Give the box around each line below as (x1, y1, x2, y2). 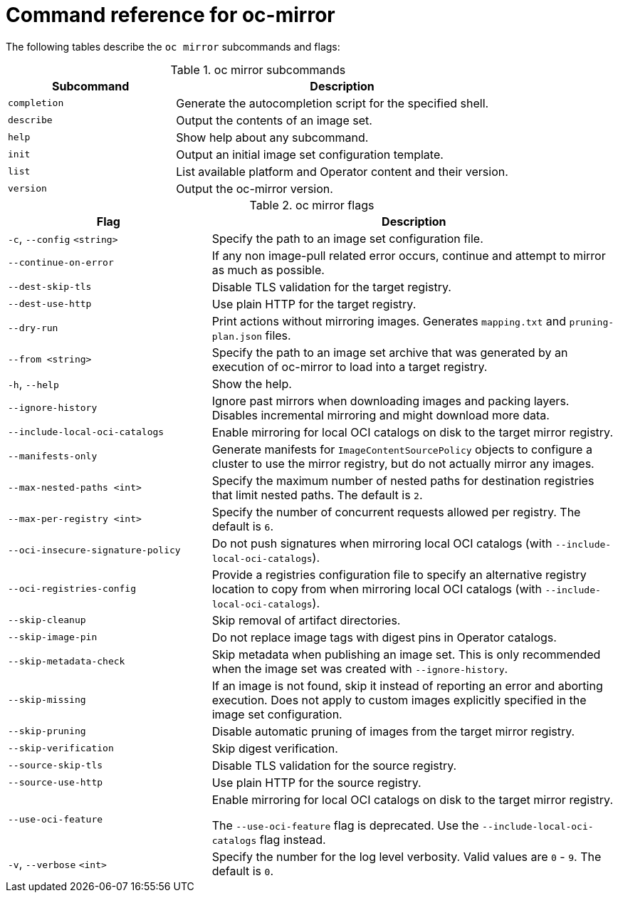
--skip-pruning (8, 726, 86, 737)
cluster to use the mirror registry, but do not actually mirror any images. (211, 456, 595, 471)
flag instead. (259, 832, 326, 847)
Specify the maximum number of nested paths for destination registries (211, 473, 595, 488)
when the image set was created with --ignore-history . (211, 661, 508, 676)
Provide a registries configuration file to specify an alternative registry (211, 567, 587, 582)
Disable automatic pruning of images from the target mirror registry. (211, 724, 575, 738)
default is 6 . (211, 518, 273, 533)
